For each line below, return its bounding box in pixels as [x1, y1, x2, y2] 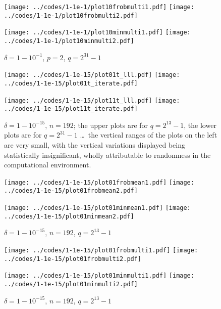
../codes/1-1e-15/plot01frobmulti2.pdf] [4, 255, 142, 262]
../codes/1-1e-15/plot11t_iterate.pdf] [4, 105, 138, 113]
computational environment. [4, 159, 91, 170]
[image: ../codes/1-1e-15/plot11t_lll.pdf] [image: [4, 97, 180, 104]
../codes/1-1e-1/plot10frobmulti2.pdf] [4, 12, 138, 19]
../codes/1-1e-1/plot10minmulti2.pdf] [4, 37, 134, 45]
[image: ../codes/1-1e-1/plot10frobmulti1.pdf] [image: [4, 4, 194, 11]
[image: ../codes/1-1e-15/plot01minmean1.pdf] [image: [4, 204, 191, 212]
